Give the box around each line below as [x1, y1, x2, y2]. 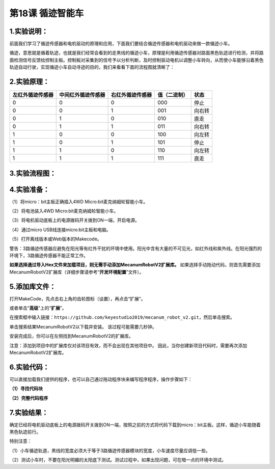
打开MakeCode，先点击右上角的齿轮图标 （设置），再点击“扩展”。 [9, 295, 146, 301]
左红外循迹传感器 [12, 92, 53, 99]
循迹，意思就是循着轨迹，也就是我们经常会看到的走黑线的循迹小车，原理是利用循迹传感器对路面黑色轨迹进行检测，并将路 [9, 50, 264, 56]
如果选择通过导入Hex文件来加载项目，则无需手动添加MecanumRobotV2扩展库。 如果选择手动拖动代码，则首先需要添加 [9, 262, 261, 268]
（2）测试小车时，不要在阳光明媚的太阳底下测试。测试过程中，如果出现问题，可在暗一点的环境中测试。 [9, 457, 227, 463]
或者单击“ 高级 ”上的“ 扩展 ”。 [9, 305, 67, 311]
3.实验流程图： [9, 169, 57, 178]
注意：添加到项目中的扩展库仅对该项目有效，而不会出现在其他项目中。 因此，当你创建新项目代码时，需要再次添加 [9, 342, 247, 348]
